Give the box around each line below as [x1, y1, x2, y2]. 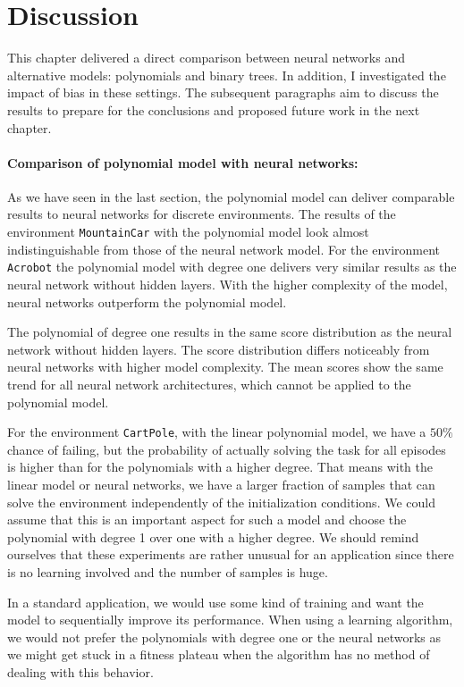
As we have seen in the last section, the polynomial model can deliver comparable [7, 187, 455, 205]
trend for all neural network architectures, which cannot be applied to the [7, 374, 411, 393]
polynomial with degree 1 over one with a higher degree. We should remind [7, 527, 419, 546]
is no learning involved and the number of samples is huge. [7, 562, 328, 581]
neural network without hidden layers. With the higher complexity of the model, [7, 274, 448, 293]
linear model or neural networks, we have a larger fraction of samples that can [7, 474, 435, 493]
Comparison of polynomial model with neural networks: [7, 153, 359, 172]
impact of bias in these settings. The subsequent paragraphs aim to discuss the [7, 83, 439, 102]
